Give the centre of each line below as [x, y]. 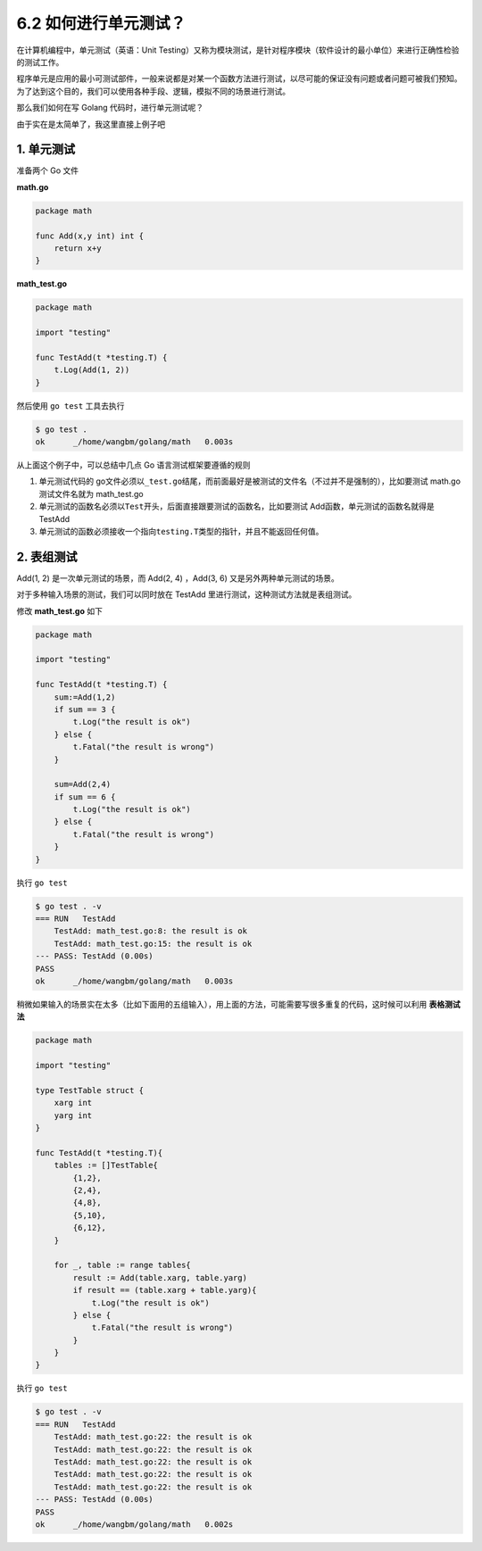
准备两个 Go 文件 [48, 170]
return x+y [78, 248]
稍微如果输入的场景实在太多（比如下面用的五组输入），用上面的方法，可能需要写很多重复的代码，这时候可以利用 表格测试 [238, 1004]
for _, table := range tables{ [122, 1265]
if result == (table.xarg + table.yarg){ [165, 1290]
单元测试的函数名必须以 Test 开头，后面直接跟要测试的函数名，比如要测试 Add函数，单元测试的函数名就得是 [237, 506]
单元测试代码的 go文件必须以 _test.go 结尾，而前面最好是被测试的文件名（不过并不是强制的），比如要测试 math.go [250, 481]
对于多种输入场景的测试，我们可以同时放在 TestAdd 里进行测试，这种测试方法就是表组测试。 [187, 594]
